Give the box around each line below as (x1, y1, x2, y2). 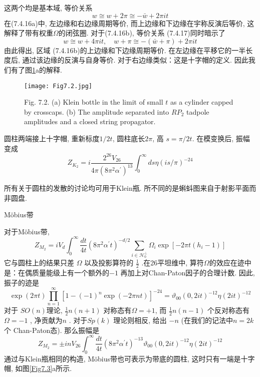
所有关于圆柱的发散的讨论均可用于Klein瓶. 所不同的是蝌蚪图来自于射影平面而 (4, 183, 256, 193)
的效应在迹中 (209, 257, 251, 268)
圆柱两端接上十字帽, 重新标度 (4, 133, 100, 143)
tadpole (186, 106, 209, 117)
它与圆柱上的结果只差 (4, 257, 74, 268)
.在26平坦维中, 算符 (141, 257, 204, 268)
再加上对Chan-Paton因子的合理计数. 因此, (120, 267, 255, 278)
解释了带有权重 (4, 28, 53, 38)
